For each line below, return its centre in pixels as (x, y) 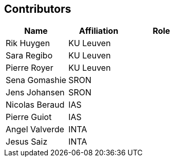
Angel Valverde (35, 129)
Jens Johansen (35, 93)
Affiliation (99, 31)
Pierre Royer (30, 68)
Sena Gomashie (36, 80)
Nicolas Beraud (35, 105)
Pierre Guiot (29, 117)
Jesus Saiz (27, 142)
